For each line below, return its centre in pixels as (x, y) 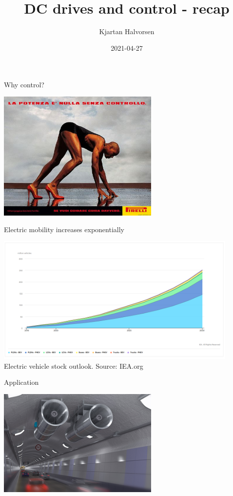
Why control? (24, 85)
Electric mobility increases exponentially (64, 229)
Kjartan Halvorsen (127, 31)
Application (21, 382)
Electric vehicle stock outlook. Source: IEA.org (74, 366)
